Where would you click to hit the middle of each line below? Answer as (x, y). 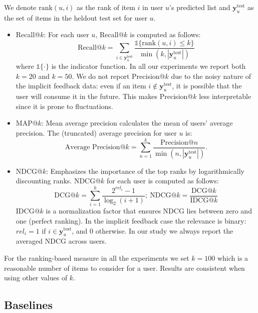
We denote (20, 7)
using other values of (36, 278)
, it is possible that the (207, 86)
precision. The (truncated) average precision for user (96, 133)
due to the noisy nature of (211, 76)
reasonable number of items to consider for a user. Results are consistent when (124, 268)
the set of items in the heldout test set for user (76, 17)
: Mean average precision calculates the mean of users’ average (137, 123)
